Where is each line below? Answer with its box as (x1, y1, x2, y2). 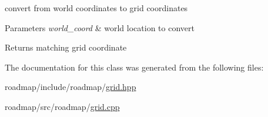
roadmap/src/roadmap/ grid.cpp (5, 100, 120, 112)
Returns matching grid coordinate (5, 41, 127, 54)
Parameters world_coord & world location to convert (5, 21, 195, 34)
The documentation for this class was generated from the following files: (5, 61, 264, 73)
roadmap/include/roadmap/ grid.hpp (5, 81, 136, 93)
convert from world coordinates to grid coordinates (5, 2, 188, 14)
